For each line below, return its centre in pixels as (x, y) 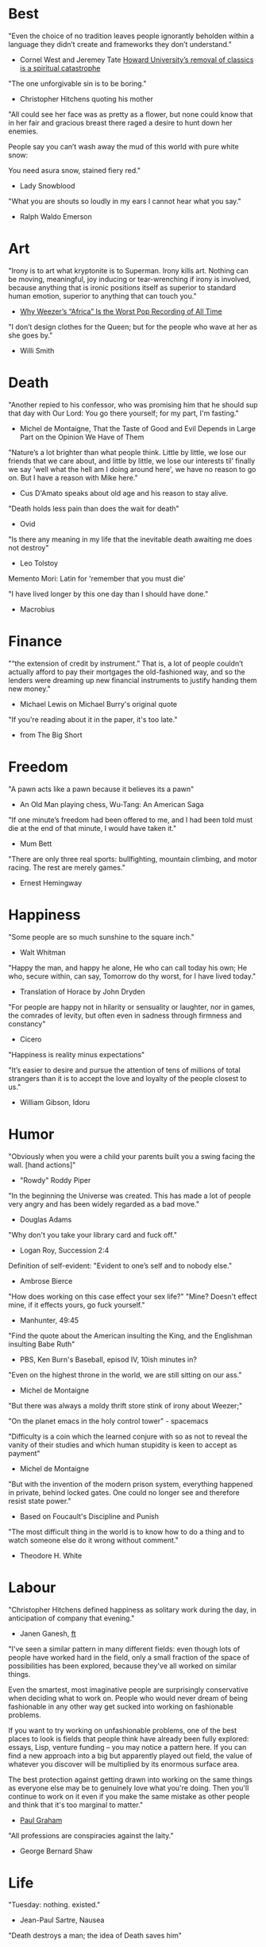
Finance (35, 641)
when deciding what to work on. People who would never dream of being (128, 1698)
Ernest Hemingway (51, 883)
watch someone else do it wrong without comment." (93, 1540)
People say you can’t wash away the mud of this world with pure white (124, 146)
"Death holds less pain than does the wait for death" (94, 508)
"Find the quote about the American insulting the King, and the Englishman (130, 1335)
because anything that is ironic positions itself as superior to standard (122, 288)
